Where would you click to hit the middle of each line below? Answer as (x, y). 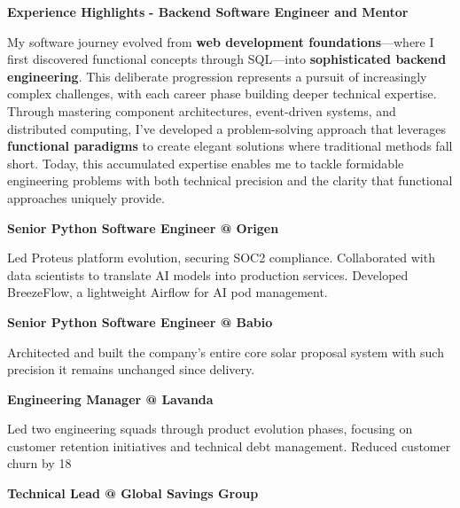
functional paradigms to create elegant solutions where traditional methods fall (230, 146)
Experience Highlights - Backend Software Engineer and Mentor (208, 12)
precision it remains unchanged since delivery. (131, 369)
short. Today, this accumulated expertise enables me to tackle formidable (206, 163)
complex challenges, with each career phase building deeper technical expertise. (222, 94)
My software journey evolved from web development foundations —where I (221, 41)
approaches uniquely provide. (86, 197)
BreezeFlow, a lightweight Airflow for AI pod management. (168, 292)
